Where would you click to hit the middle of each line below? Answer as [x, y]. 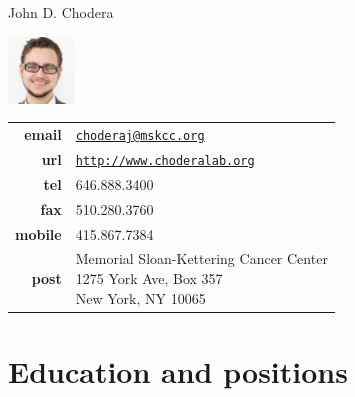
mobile [38, 233]
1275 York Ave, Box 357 [149, 278]
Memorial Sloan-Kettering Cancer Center [201, 258]
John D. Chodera [61, 12]
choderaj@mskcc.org [140, 136]
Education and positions [178, 370]
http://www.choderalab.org [165, 161]
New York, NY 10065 [140, 297]
